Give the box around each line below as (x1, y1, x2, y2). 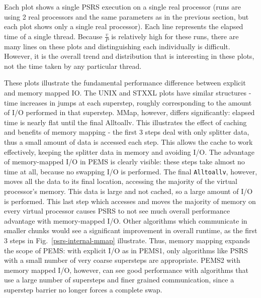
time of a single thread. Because (4, 31, 103, 41)
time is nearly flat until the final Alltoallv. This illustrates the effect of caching (4, 117, 247, 127)
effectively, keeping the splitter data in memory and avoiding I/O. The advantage (4, 146, 254, 157)
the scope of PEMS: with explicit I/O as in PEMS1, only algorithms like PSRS (4, 245, 248, 255)
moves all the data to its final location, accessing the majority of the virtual (4, 176, 237, 186)
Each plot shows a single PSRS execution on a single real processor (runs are (4, 2, 241, 12)
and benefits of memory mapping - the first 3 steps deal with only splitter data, (4, 127, 249, 137)
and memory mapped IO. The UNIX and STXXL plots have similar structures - (4, 87, 251, 97)
